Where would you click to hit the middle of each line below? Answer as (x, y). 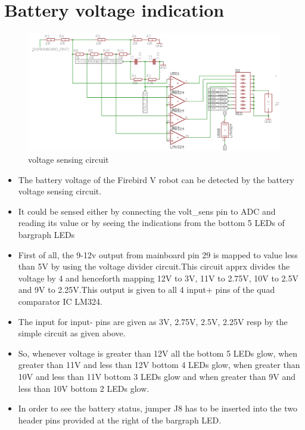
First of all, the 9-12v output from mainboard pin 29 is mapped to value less (158, 254)
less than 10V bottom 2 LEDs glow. (84, 388)
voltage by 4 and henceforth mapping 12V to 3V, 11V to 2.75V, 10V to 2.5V (158, 278)
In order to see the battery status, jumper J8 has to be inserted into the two (158, 408)
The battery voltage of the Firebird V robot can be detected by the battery (156, 179)
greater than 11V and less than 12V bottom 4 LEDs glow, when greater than (159, 365)
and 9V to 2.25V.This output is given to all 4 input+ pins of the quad (147, 290)
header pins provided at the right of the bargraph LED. (120, 420)
